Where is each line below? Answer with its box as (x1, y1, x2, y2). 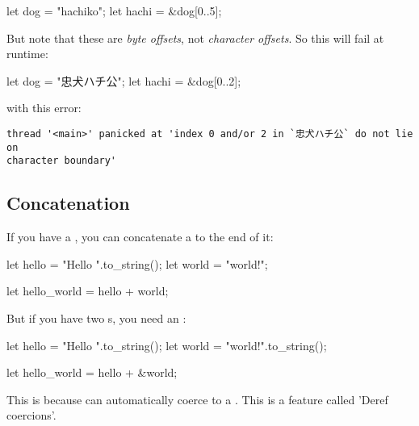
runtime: (6, 45, 48, 62)
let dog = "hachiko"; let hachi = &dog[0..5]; (6, 2, 222, 19)
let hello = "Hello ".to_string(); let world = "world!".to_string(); (6, 336, 327, 353)
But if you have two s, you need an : (6, 309, 186, 326)
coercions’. (6, 407, 57, 424)
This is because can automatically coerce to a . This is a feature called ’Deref (6, 390, 388, 407)
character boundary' (6, 155, 117, 167)
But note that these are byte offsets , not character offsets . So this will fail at (6, 29, 384, 46)
